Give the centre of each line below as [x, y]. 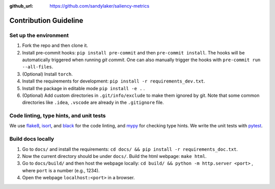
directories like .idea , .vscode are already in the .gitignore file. [93, 102]
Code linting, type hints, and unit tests [58, 116]
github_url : [21, 6]
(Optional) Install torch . [48, 74]
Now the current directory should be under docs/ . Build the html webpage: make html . [114, 156]
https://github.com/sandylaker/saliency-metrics [100, 6]
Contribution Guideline [46, 20]
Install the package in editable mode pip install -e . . [84, 88]
